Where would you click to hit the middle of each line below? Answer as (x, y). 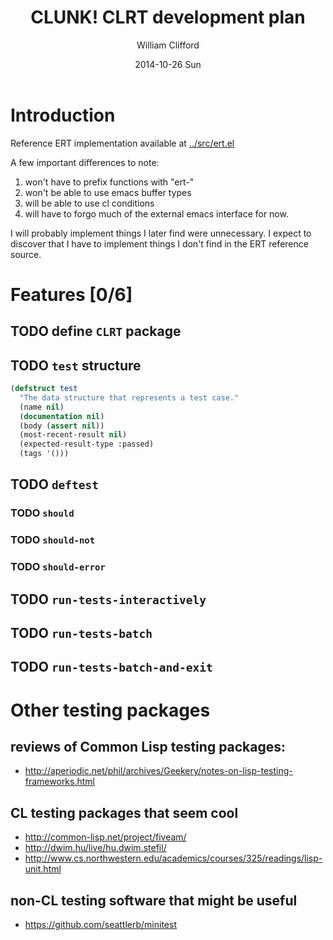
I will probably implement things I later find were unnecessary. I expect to (161, 233)
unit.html (43, 869)
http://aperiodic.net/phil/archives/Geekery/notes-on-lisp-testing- (158, 771)
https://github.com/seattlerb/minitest (101, 925)
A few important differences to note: (85, 162)
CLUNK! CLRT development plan (168, 17)
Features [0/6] (71, 294)
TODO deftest (55, 484)
